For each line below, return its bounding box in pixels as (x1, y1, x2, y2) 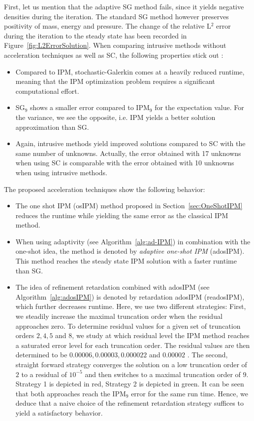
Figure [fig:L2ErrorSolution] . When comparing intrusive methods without (4, 40, 226, 50)
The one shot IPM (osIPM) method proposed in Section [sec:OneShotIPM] (15, 200, 243, 211)
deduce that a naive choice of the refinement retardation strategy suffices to (15, 398, 244, 408)
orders (15, 330, 34, 341)
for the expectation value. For (155, 102, 244, 113)
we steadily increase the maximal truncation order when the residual (15, 311, 222, 321)
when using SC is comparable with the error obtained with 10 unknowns (15, 157, 234, 168)
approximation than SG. (15, 121, 89, 132)
